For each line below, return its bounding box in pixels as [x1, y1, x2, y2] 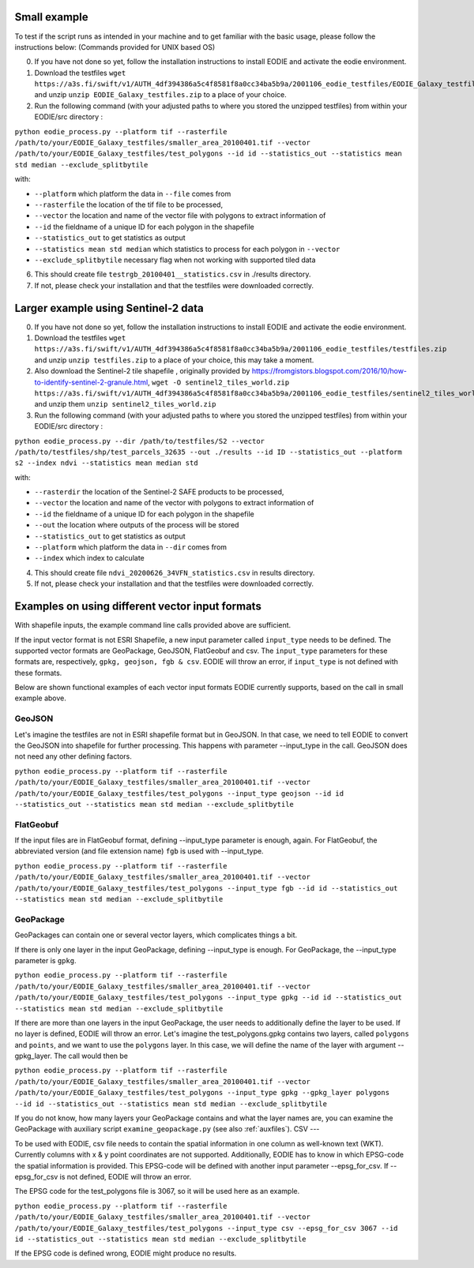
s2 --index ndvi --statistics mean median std [14, 459, 198, 467]
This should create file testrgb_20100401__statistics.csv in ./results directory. [34, 269, 311, 279]
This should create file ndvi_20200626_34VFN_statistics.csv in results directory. [34, 568, 315, 577]
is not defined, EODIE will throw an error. [59, 1172, 192, 1181]
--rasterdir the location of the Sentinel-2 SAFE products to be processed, [34, 487, 284, 497]
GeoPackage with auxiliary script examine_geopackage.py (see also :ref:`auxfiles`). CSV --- [14, 1124, 320, 1134]
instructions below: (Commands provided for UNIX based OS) [14, 42, 216, 51]
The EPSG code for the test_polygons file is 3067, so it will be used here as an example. [14, 1187, 300, 1196]
